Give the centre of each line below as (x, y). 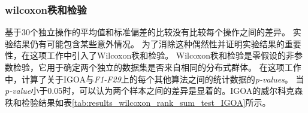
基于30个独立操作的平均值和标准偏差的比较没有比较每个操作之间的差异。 (147, 32)
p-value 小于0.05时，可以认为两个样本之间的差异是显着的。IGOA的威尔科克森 (154, 91)
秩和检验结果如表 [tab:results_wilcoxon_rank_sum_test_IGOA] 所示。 (138, 102)
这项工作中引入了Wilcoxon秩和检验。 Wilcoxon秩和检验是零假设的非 (162, 55)
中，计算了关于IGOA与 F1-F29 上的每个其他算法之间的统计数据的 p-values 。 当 (155, 79)
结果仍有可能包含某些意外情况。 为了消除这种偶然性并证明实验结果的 (149, 43)
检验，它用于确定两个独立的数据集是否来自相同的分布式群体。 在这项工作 (157, 67)
